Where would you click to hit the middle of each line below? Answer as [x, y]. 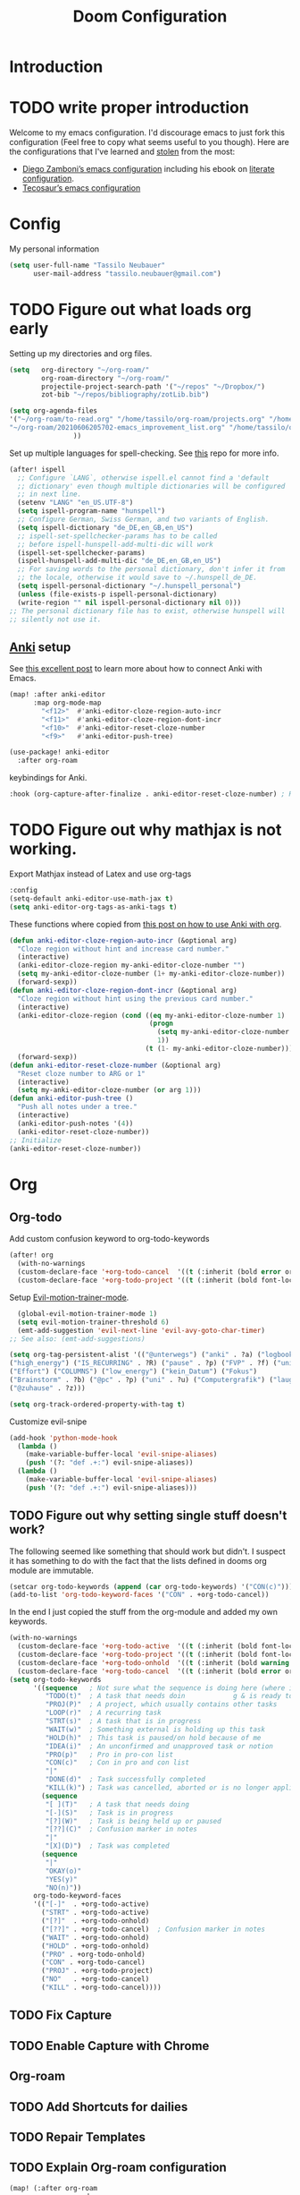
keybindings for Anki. [48, 778]
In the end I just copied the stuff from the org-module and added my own [144, 1612]
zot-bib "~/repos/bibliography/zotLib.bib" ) [125, 395]
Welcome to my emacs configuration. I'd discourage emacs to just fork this [147, 132]
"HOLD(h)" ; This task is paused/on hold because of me [153, 1738]
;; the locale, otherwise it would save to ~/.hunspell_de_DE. [137, 578]
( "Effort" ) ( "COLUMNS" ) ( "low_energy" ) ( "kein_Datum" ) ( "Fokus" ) [133, 1371]
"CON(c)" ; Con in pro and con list [117, 1763]
